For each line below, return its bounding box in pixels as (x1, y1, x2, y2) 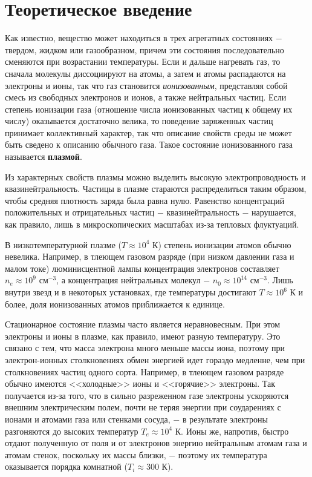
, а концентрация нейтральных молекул (56, 274, 201, 286)
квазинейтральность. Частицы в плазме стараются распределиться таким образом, (5, 182, 307, 195)
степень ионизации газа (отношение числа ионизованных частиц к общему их (5, 102, 293, 115)
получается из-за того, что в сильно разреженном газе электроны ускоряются (5, 389, 289, 401)
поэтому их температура (178, 448, 267, 461)
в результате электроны (182, 412, 268, 425)
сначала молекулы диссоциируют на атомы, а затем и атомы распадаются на (5, 67, 286, 79)
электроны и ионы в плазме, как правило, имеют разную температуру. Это (5, 329, 281, 342)
